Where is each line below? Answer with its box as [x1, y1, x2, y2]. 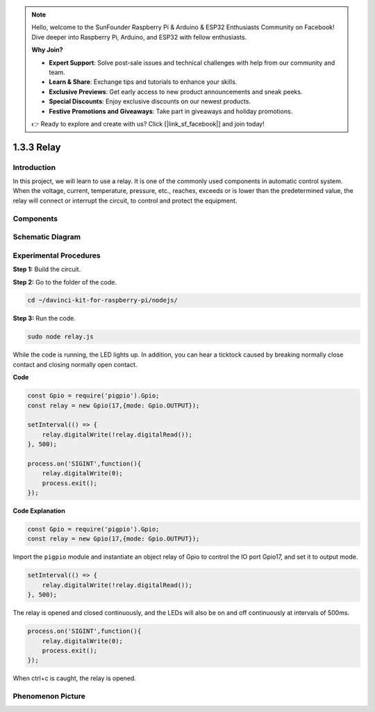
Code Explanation [12, 507, 65, 515]
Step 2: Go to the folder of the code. [12, 278, 117, 286]
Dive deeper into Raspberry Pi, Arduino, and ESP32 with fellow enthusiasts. [31, 33, 247, 41]
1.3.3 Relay [12, 141, 61, 153]
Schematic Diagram [12, 232, 81, 242]
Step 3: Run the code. [12, 314, 76, 323]
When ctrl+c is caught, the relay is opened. [12, 674, 137, 683]
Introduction [12, 162, 56, 172]
